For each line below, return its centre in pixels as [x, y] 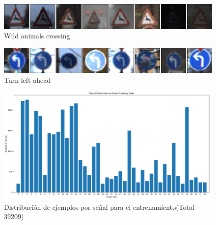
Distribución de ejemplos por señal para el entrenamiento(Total [99, 207]
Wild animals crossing [37, 36]
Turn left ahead [27, 80]
